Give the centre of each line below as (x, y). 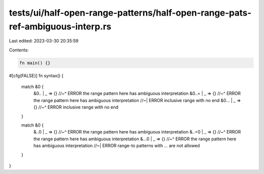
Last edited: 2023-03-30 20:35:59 (44, 41)
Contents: (19, 50)
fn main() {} (35, 63)
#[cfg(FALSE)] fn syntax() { (36, 75)
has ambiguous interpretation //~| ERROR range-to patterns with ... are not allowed (117, 146)
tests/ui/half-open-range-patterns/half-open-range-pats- (130, 13)
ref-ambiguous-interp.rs (60, 26)
